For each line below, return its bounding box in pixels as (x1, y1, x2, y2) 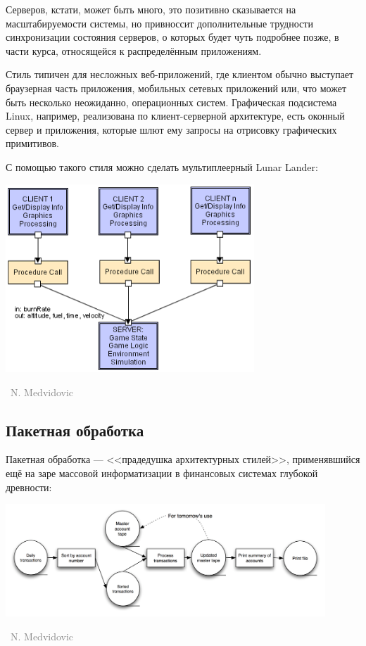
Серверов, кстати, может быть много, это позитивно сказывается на (6, 2, 296, 16)
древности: (6, 479, 52, 494)
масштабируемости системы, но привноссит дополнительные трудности (6, 15, 313, 30)
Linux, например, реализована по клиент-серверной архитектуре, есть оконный (6, 108, 345, 123)
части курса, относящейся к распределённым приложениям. (6, 43, 262, 58)
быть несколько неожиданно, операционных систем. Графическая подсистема (6, 94, 337, 109)
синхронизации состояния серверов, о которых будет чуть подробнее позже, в (6, 30, 339, 44)
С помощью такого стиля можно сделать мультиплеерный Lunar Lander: (6, 159, 318, 174)
